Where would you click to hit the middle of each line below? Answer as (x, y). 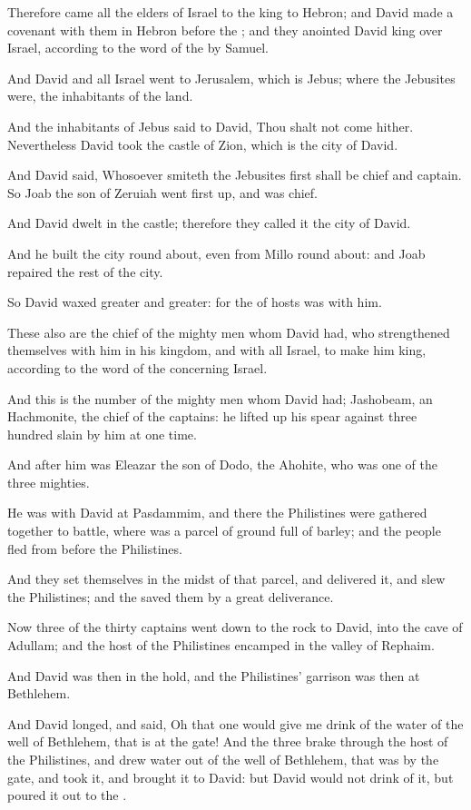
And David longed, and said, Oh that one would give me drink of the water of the (235, 723)
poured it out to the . (67, 795)
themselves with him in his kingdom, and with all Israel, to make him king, (217, 350)
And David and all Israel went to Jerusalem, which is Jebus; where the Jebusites (231, 78)
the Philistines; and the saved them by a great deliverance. (171, 596)
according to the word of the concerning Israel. (137, 367)
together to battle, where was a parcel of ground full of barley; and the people (224, 531)
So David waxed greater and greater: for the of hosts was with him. (195, 302)
